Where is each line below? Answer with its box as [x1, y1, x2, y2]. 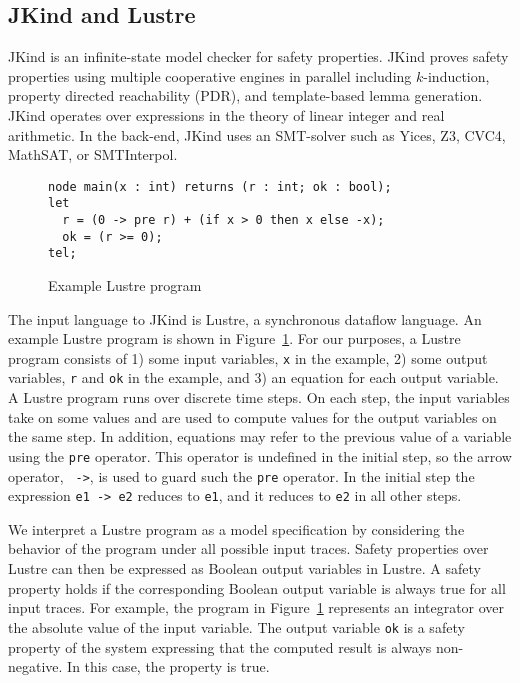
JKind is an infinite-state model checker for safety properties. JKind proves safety [8, 46, 509, 67]
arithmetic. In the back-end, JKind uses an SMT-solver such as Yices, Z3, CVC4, [8, 124, 506, 145]
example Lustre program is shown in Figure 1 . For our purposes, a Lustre [8, 328, 461, 349]
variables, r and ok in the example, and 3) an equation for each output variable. [8, 367, 499, 388]
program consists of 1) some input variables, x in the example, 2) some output [8, 347, 488, 368]
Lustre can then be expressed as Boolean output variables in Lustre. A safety [8, 558, 481, 579]
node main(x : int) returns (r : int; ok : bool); [48, 179, 392, 194]
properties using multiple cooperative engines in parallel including [8, 65, 412, 86]
